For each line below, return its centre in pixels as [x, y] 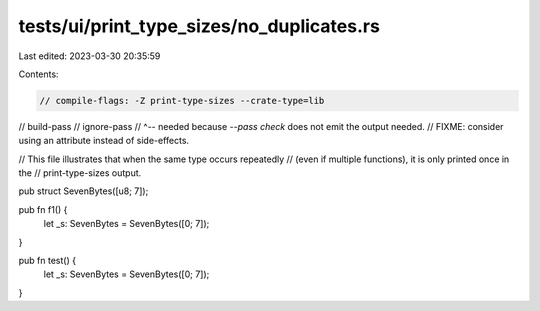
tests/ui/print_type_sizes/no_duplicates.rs [199, 26]
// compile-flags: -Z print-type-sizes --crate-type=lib [182, 100]
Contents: [38, 74]
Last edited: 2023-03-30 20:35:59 [89, 56]
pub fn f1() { [43, 209]
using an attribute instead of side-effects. [104, 141]
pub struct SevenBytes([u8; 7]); [83, 191]
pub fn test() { [47, 261]
